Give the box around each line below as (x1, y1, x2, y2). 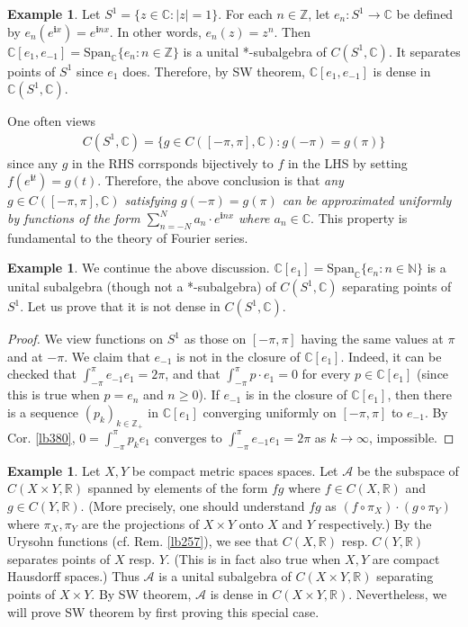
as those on (184, 329, 247, 348)
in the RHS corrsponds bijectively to (72, 153, 274, 172)
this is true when (7, 385, 100, 404)
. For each (218, 4, 273, 22)
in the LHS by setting (287, 153, 408, 172)
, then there (387, 385, 452, 404)
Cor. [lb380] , (7, 427, 76, 446)
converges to (154, 427, 222, 446)
